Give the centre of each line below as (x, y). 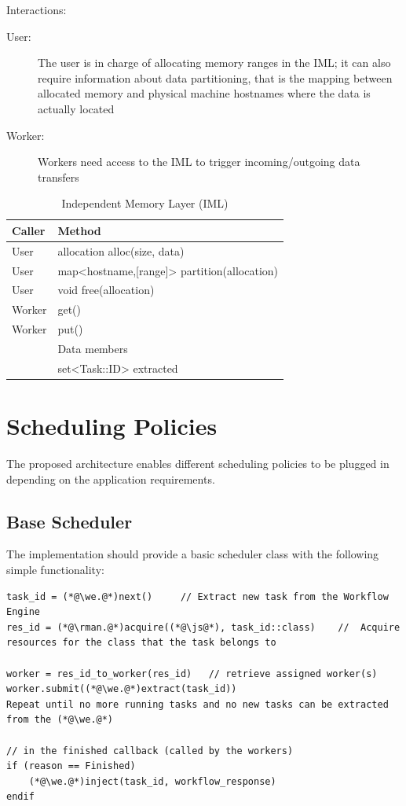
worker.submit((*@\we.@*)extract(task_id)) (122, 689)
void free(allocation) (106, 290)
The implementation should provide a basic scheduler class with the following (193, 554)
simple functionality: (55, 570)
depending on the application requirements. (111, 478)
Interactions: (37, 9)
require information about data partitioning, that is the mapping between (215, 77)
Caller (29, 230)
